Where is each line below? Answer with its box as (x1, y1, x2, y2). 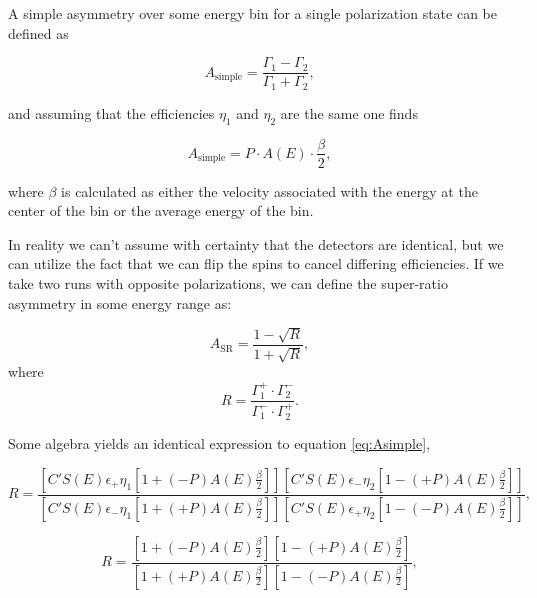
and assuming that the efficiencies (8, 102, 215, 123)
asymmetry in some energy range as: (8, 292, 232, 313)
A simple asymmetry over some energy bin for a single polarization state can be (8, 3, 497, 23)
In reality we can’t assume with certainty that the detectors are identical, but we (8, 233, 504, 254)
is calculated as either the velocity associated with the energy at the (61, 180, 478, 201)
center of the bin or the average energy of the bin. (8, 200, 314, 221)
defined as (8, 22, 69, 43)
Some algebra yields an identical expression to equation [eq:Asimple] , (8, 433, 430, 454)
